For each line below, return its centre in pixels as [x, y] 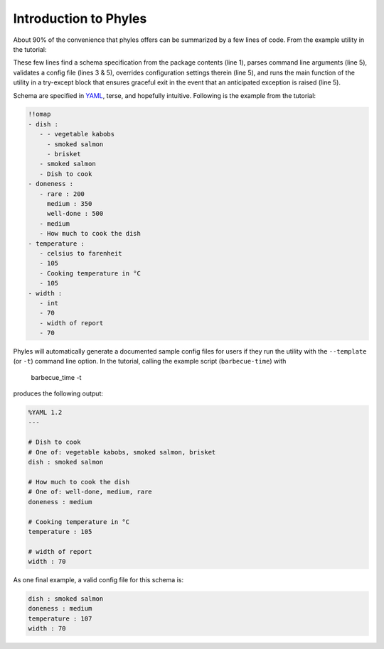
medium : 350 [69, 203]
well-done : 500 [75, 214]
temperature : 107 [60, 618]
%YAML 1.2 [45, 413]
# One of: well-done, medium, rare [90, 492]
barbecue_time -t [56, 377]
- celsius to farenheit [81, 253]
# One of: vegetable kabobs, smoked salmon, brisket [122, 452]
